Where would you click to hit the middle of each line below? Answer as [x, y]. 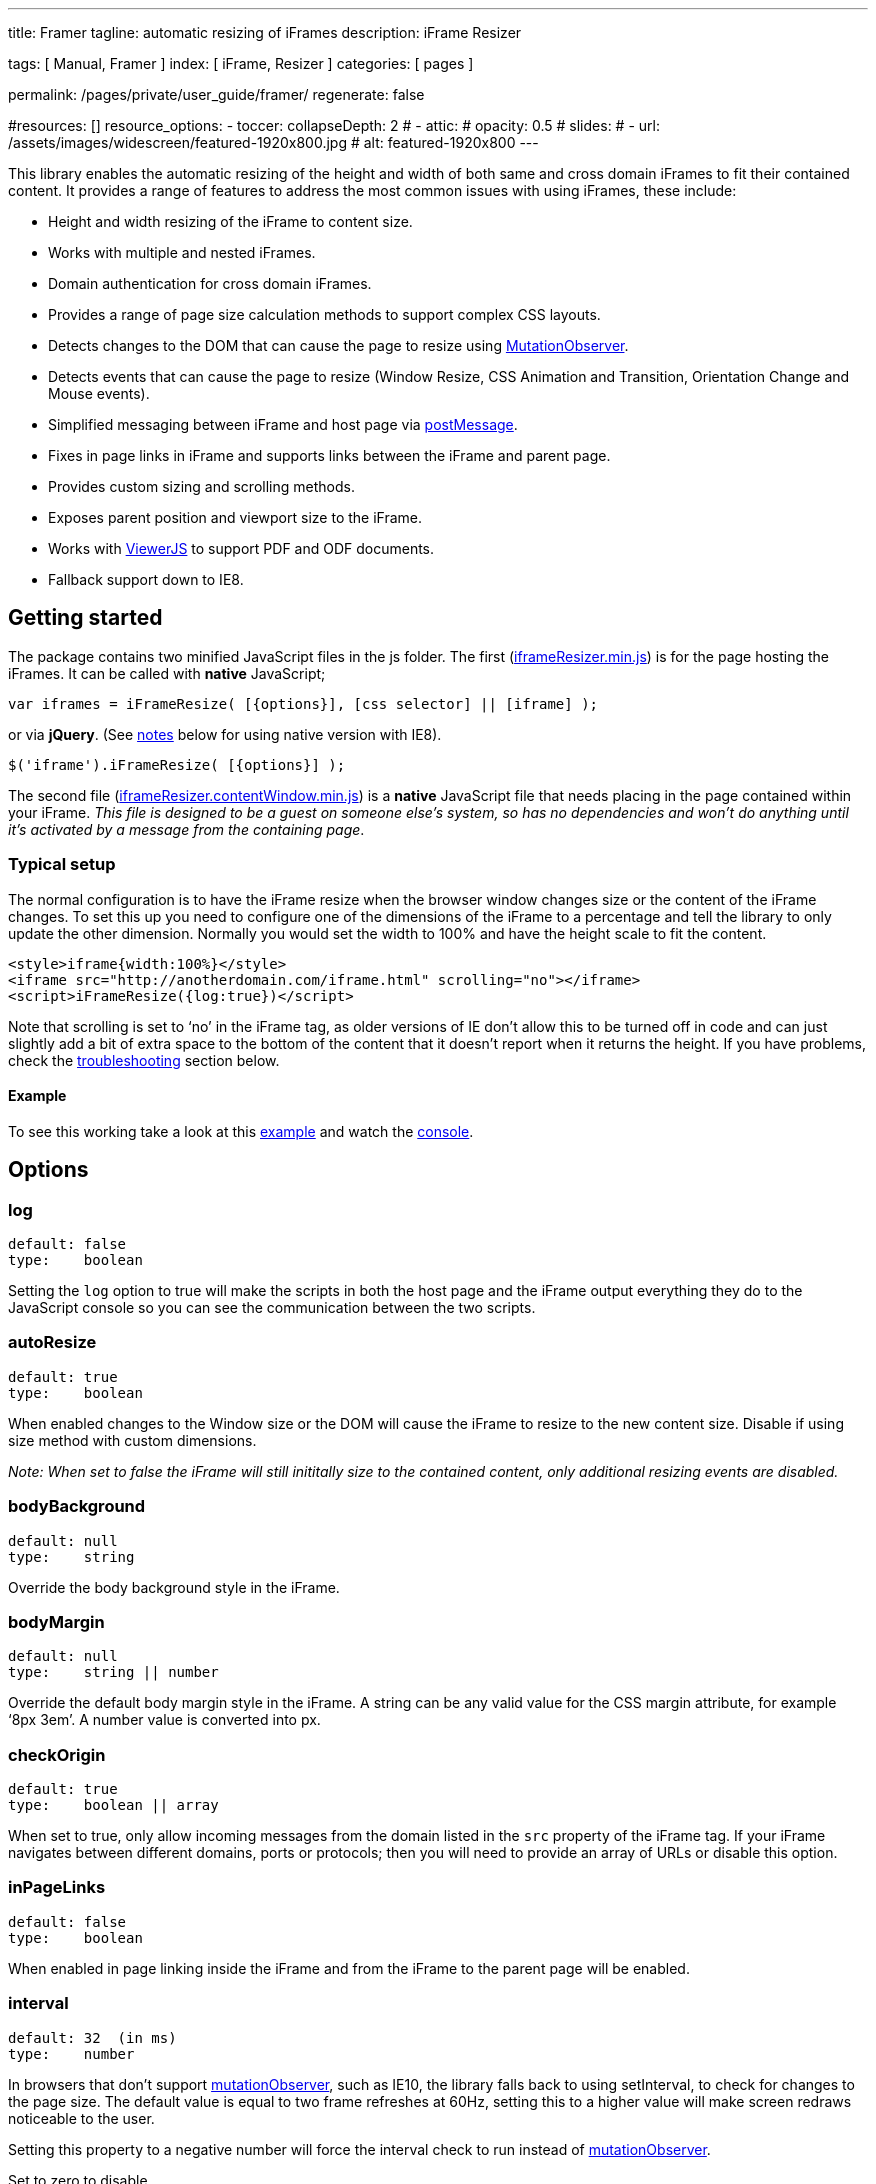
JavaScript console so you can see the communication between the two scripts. [272, 1308]
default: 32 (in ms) [92, 2037]
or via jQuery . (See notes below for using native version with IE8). [225, 734]
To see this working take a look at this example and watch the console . [241, 1131]
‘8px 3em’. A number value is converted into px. [164, 1720]
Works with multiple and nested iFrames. [182, 252]
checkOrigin [57, 1754]
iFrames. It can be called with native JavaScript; [167, 673]
